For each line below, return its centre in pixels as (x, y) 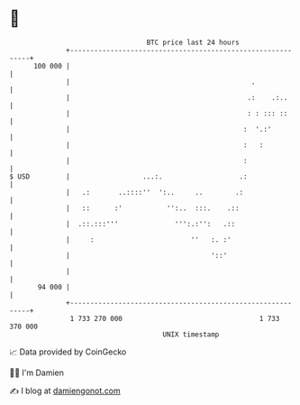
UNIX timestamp (191, 334)
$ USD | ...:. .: (128, 176)
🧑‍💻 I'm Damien (37, 373)
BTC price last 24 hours (193, 42)
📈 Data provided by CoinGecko (68, 352)
